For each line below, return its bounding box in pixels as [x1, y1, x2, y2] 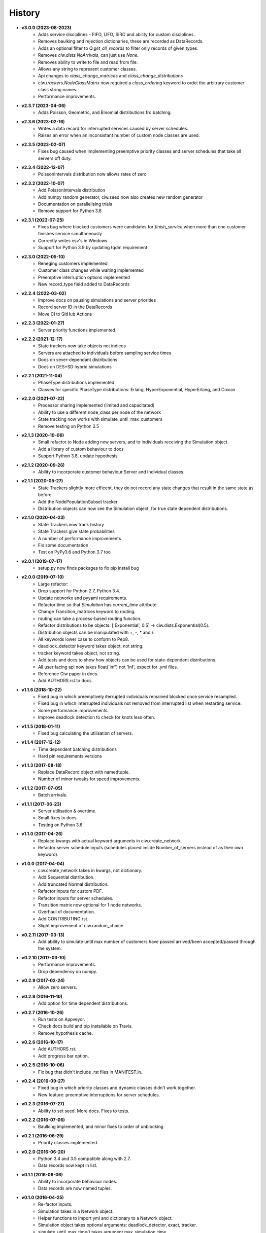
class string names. [38, 87, 78, 93]
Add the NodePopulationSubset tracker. [38, 499, 119, 505]
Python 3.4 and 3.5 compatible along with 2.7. [38, 1156, 131, 1161]
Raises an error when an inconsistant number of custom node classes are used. [38, 132, 200, 138]
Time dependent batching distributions [38, 746, 117, 752]
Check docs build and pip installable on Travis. [38, 1023, 133, 1029]
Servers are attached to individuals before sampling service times [38, 350, 171, 356]
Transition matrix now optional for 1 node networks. [38, 902, 142, 908]
